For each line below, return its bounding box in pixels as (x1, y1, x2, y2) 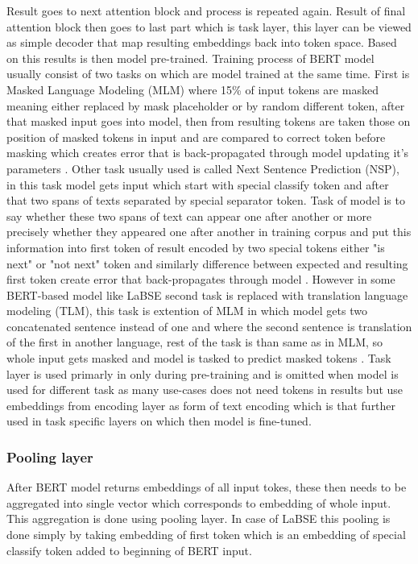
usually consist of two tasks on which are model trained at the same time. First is (6, 65, 410, 82)
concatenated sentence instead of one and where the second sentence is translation (6, 317, 412, 334)
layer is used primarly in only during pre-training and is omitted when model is (6, 365, 399, 382)
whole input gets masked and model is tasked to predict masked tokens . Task (6, 350, 391, 367)
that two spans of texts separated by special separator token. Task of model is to (6, 192, 405, 209)
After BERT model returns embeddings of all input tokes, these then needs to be (6, 479, 407, 496)
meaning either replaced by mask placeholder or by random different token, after (6, 97, 405, 114)
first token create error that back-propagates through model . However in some (6, 271, 395, 288)
